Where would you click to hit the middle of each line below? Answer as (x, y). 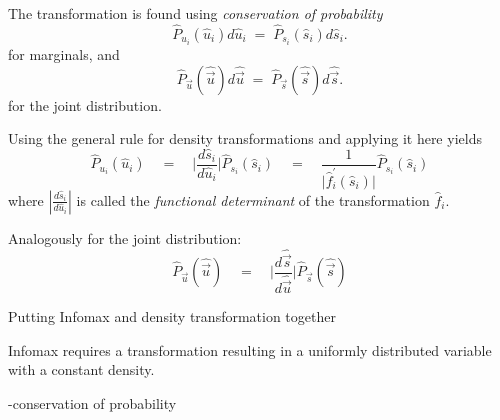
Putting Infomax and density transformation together (172, 315)
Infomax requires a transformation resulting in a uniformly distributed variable (250, 349)
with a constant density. (81, 369)
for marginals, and (64, 53)
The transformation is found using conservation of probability (195, 13)
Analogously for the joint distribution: (125, 237)
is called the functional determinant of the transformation (253, 199)
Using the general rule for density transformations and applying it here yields (245, 138)
